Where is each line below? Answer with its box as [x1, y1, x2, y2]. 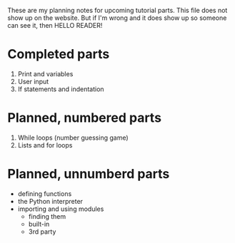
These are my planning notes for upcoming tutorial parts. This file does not [7, 6, 228, 14]
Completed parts [7, 46, 110, 63]
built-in [28, 219, 50, 228]
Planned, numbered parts [7, 110, 162, 126]
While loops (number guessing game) [17, 133, 129, 142]
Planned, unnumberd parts [7, 166, 170, 182]
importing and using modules [17, 205, 104, 213]
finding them [28, 212, 66, 220]
